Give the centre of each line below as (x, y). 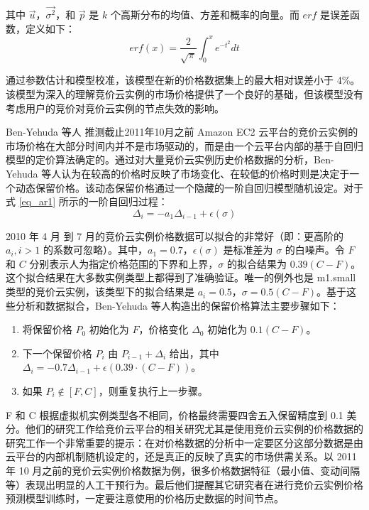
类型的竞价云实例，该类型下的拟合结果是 (100, 292)
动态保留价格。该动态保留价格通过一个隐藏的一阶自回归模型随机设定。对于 (189, 187)
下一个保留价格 (57, 353)
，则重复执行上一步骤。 (153, 391)
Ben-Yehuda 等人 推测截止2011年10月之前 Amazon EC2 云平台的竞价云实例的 (182, 132)
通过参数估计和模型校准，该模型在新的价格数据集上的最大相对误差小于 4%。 (183, 80)
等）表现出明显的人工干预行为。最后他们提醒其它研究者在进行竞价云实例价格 (184, 484)
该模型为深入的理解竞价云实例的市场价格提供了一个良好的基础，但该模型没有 (184, 93)
